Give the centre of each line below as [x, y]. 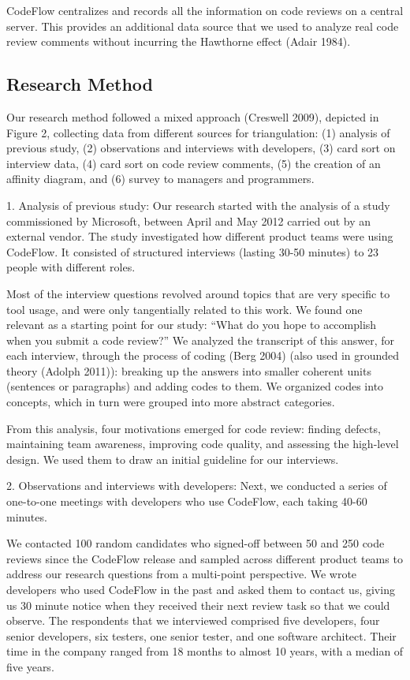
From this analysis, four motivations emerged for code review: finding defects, [194, 428]
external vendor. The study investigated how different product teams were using [200, 236]
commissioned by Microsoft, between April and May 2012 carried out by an [188, 220]
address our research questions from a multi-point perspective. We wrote [182, 574]
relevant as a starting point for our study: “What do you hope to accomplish [192, 325]
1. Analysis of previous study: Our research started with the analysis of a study [198, 205]
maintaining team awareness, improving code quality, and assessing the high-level [203, 444]
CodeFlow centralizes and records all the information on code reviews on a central [205, 10]
